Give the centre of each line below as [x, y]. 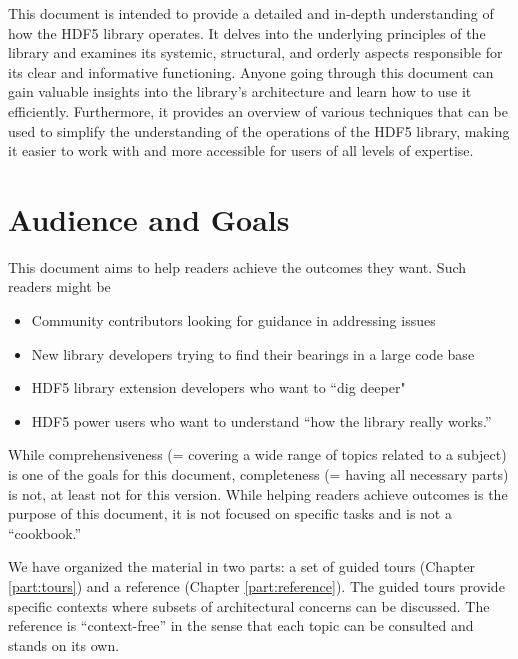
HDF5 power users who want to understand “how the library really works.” [261, 420]
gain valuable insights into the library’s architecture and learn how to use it [240, 91]
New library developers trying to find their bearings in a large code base [253, 353]
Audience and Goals [149, 218]
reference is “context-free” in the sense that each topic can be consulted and [241, 625]
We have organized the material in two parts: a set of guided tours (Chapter [242, 566]
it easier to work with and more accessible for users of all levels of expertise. [241, 150]
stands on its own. [64, 644]
